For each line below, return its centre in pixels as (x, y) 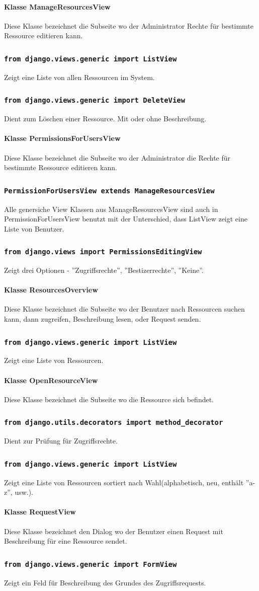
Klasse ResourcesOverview (51, 290)
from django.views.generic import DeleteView (95, 100)
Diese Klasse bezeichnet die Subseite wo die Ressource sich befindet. (109, 399)
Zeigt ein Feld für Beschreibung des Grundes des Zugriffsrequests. (105, 582)
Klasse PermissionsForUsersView (62, 138)
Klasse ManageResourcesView (57, 6)
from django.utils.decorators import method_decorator (114, 423)
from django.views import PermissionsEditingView (103, 252)
